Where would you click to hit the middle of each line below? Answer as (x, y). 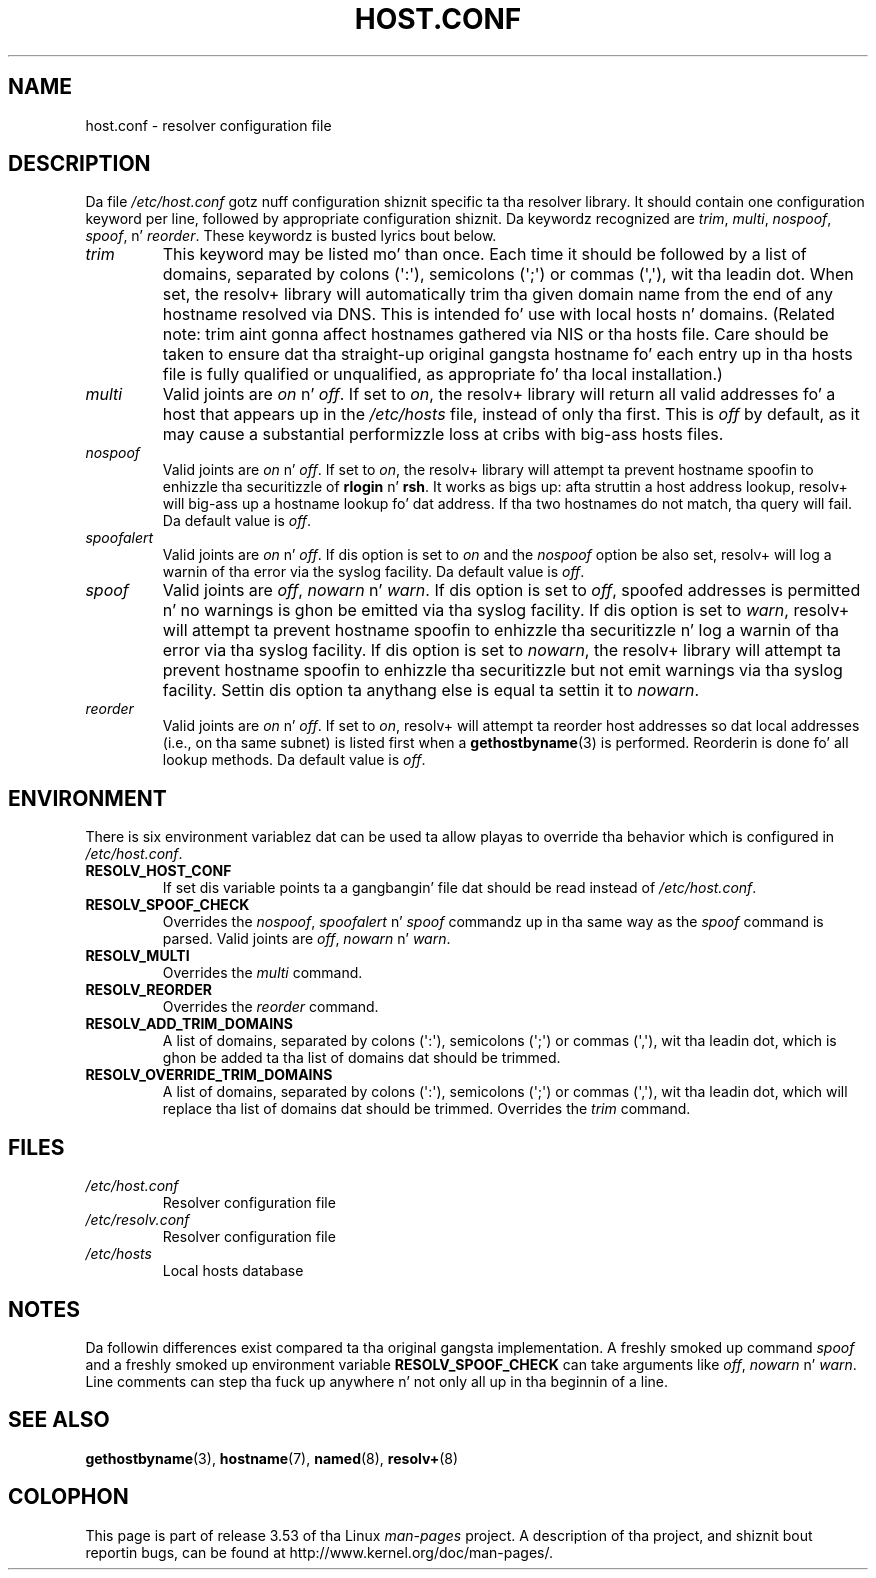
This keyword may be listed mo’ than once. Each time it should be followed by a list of (484, 254)
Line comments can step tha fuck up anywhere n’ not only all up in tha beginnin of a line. (376, 1381)
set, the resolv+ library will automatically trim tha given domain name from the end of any (498, 294)
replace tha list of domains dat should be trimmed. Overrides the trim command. (426, 1109)
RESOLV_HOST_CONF (158, 871)
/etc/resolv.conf (137, 1220)
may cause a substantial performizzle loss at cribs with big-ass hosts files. (443, 434)
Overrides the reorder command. (270, 1007)
